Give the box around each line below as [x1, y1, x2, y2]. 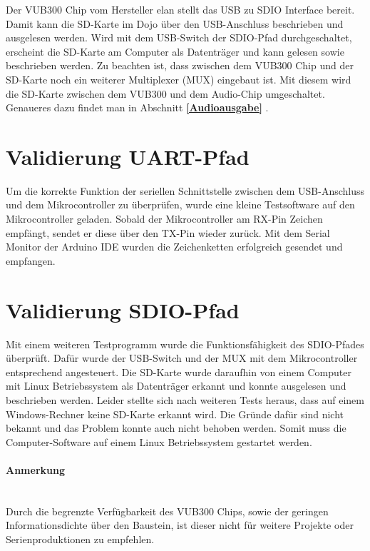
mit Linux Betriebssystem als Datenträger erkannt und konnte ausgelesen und [6, 378, 346, 393]
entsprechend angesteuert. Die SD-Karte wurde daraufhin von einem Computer [6, 364, 351, 379]
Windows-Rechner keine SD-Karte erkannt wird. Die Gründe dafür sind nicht [6, 406, 344, 421]
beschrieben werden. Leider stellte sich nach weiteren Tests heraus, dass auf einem [6, 392, 364, 407]
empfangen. [6, 253, 56, 268]
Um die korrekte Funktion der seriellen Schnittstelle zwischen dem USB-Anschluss [6, 183, 365, 198]
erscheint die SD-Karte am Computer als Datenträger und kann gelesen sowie [6, 44, 344, 59]
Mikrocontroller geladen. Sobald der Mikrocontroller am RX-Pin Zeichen [6, 211, 323, 226]
